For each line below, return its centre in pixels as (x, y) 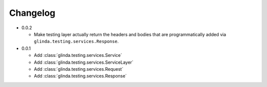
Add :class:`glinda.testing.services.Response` (80, 76)
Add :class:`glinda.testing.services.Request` (79, 69)
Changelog (32, 13)
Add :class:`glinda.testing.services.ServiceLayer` (84, 62)
